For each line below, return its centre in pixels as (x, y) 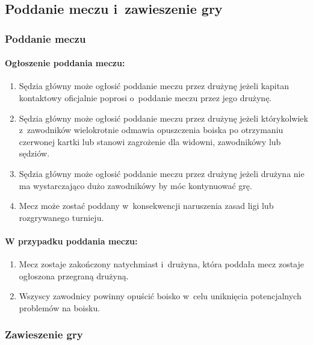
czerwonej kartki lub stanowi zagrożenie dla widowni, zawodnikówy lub (150, 141)
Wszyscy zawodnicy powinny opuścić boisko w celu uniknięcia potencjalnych (160, 296)
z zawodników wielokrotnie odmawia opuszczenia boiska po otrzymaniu (151, 130)
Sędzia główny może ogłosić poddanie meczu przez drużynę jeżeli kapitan (154, 86)
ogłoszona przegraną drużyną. (74, 275)
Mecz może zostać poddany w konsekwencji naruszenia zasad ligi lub (146, 206)
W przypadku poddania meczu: (71, 241)
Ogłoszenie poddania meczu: (65, 63)
